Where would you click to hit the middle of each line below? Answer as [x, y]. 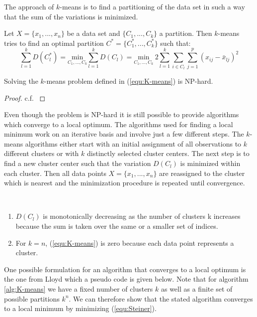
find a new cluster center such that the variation [78, 163]
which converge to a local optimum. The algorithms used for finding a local [119, 124]
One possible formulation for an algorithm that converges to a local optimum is [125, 269]
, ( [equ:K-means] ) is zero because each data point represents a [140, 242]
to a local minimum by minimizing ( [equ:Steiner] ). [80, 308]
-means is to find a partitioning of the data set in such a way [152, 6]
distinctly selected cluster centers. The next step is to [168, 153]
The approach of [29, 6]
